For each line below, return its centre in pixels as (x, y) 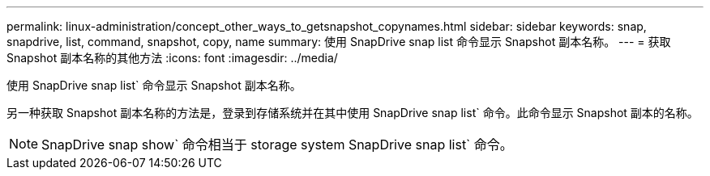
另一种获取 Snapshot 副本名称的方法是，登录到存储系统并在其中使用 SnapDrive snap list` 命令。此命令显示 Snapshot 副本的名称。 (353, 113)
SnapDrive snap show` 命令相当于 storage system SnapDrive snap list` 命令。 (277, 145)
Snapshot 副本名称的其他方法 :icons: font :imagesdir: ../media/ (172, 58)
